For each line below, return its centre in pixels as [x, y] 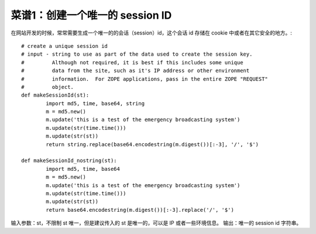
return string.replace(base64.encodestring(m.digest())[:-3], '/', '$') [152, 144]
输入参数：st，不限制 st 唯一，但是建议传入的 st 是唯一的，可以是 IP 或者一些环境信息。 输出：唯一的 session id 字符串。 [156, 223]
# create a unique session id [65, 46]
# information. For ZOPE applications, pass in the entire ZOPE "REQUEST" [145, 79]
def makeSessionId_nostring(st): [69, 161]
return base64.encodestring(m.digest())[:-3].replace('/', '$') [140, 210]
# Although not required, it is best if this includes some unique [132, 62]
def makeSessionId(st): [55, 95]
